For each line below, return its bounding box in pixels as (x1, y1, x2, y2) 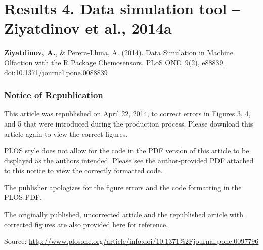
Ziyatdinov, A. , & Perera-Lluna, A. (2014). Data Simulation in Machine (4, 47, 233, 58)
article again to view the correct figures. (4, 128, 128, 139)
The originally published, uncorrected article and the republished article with (4, 209, 243, 220)
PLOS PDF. (4, 192, 42, 202)
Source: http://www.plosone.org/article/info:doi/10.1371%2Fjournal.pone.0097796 (4, 236, 259, 246)
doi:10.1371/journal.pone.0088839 (4, 67, 108, 77)
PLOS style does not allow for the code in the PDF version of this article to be (4, 145, 249, 156)
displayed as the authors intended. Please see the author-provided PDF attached (4, 155, 254, 165)
